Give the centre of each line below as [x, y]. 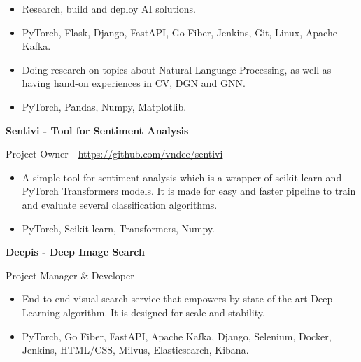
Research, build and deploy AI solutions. [109, 8]
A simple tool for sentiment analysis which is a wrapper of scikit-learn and [182, 177]
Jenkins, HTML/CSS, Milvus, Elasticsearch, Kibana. [135, 350]
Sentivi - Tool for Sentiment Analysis [97, 130]
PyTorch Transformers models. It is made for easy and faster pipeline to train [189, 191]
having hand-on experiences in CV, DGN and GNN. [134, 83]
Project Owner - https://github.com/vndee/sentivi [114, 154]
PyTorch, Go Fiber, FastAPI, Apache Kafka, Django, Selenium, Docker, [177, 336]
